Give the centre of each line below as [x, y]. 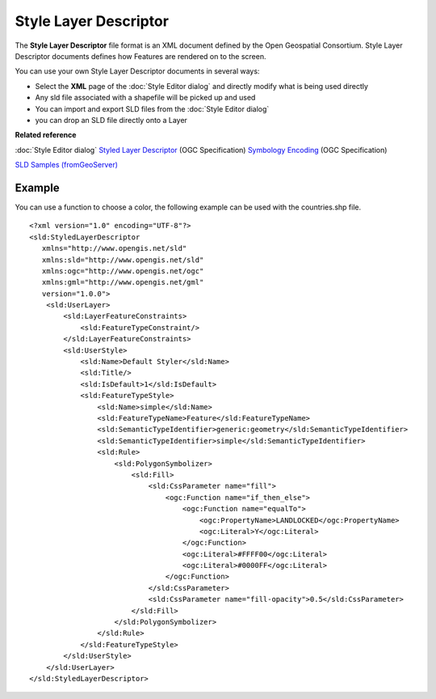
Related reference [46, 135]
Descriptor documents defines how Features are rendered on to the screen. [140, 56]
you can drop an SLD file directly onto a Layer [111, 120]
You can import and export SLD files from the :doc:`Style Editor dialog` [152, 108]
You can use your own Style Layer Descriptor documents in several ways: [137, 71]
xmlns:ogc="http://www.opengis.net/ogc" [123, 271]
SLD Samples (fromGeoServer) [67, 165]
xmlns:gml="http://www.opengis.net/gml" [123, 282]
